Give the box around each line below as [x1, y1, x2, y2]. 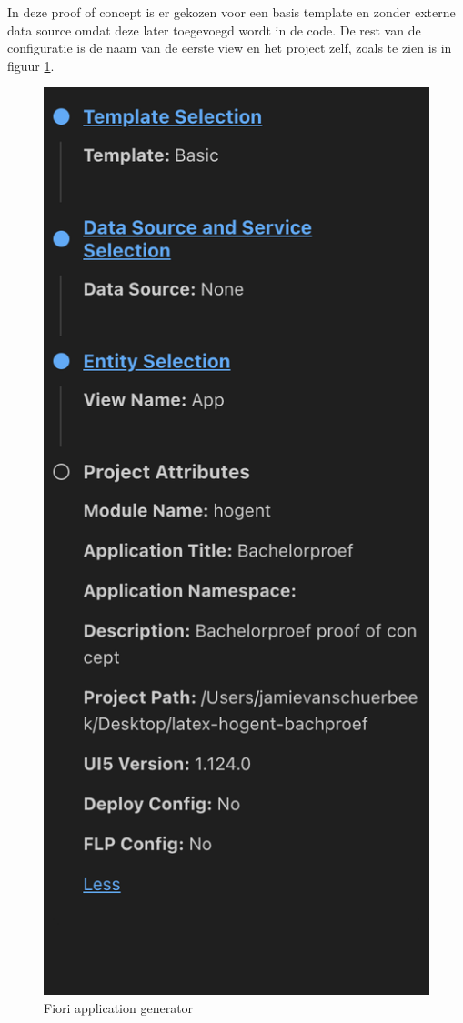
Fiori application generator [44, 998, 194, 1018]
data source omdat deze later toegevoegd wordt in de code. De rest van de [7, 20, 421, 39]
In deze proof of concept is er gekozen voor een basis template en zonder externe [7, 3, 456, 21]
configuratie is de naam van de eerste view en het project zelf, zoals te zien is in [7, 38, 452, 57]
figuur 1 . [7, 55, 55, 75]
